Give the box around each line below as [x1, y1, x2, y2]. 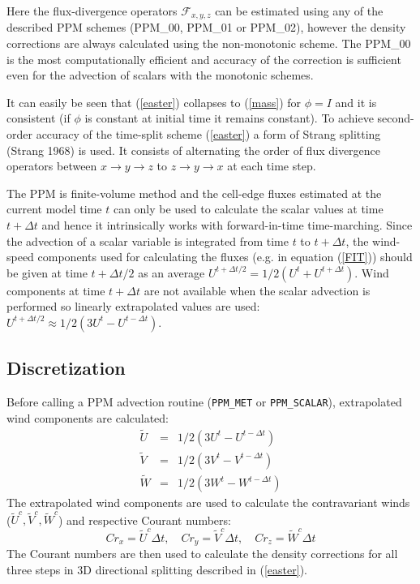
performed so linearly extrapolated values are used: [6, 298, 260, 315]
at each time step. [227, 157, 316, 174]
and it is [335, 93, 377, 110]
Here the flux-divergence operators [6, 2, 178, 19]
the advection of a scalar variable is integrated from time [6, 232, 289, 249]
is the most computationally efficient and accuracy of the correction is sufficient [6, 50, 401, 67]
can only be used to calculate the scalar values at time [113, 200, 384, 217]
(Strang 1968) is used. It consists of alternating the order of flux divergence [6, 141, 381, 158]
